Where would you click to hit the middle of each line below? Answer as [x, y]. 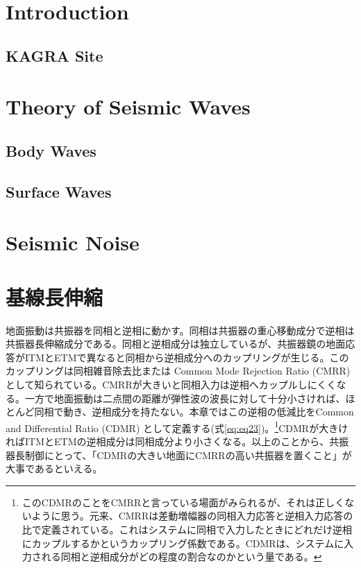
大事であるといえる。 [54, 468]
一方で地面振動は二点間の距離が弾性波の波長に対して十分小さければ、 [185, 398]
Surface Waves [59, 191]
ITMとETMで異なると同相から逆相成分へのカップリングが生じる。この [187, 357]
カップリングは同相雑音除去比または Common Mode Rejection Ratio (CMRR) [178, 371]
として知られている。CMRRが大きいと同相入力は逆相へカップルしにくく [171, 384]
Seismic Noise [73, 242]
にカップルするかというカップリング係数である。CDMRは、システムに [183, 543]
